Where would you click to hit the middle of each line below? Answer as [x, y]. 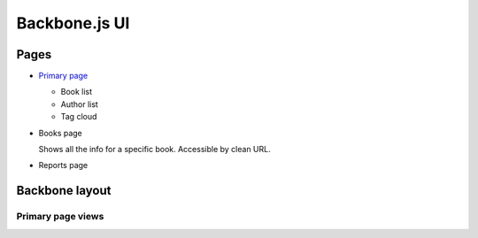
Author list [80, 104]
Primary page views [60, 217]
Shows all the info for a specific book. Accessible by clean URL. [154, 150]
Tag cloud [79, 117]
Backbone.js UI [73, 23]
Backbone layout [64, 191]
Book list [77, 92]
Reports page [63, 165]
